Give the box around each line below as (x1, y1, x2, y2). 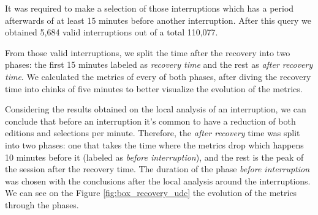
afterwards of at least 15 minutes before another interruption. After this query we (5, 13, 311, 26)
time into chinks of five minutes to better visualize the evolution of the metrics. (5, 82, 303, 95)
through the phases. (5, 198, 79, 211)
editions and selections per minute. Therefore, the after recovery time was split (5, 126, 300, 139)
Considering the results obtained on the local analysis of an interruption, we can (5, 103, 306, 115)
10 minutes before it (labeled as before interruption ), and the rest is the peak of (5, 150, 304, 163)
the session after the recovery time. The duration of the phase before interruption (5, 162, 310, 175)
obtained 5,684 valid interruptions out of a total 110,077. (5, 26, 218, 38)
